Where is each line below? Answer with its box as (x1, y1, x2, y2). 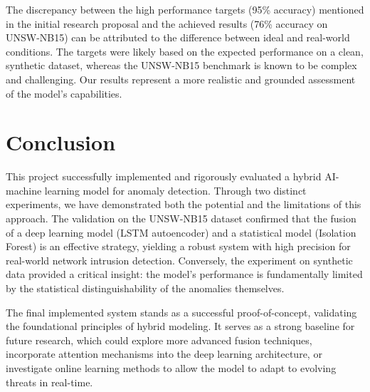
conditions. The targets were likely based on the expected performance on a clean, (6, 43, 364, 58)
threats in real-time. (6, 374, 93, 389)
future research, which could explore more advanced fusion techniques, (6, 332, 312, 347)
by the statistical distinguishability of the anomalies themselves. (6, 281, 285, 296)
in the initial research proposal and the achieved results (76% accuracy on (6, 16, 328, 31)
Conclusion (6, 128, 116, 157)
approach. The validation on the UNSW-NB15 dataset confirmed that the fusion (6, 211, 356, 226)
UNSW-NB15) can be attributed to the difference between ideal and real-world (6, 30, 350, 45)
